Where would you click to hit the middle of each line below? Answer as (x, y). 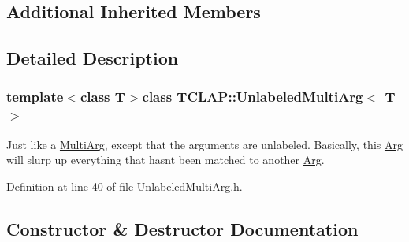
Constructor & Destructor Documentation (182, 228)
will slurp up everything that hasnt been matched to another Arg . (165, 160)
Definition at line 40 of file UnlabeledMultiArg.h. (125, 186)
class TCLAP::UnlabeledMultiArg (253, 97)
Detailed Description (93, 58)
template (35, 97)
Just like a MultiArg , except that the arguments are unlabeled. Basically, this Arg (204, 144)
